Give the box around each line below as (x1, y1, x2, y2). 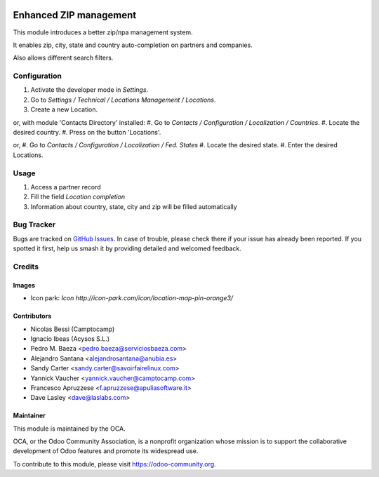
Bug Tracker (13, 220, 56, 229)
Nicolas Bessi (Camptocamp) (30, 325, 115, 333)
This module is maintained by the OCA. (13, 424, 126, 433)
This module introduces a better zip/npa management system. (13, 28, 193, 36)
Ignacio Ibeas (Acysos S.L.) (30, 334, 110, 343)
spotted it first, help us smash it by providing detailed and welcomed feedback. (13, 244, 241, 253)
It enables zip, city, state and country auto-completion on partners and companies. (13, 41, 253, 49)
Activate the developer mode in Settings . (30, 86, 149, 94)
